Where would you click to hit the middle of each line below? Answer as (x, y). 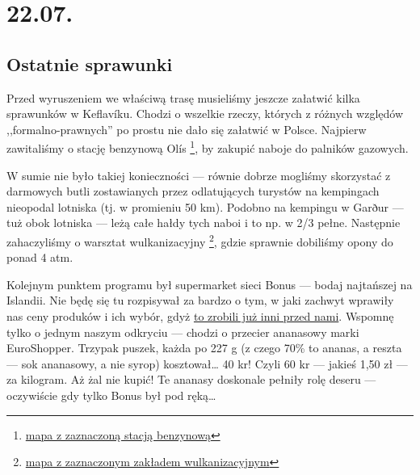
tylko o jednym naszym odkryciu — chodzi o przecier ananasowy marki (183, 332)
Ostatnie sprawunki (90, 63)
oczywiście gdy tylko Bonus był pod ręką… (111, 395)
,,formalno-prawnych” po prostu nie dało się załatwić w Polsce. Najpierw (187, 129)
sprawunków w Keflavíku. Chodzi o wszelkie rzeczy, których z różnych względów (205, 113)
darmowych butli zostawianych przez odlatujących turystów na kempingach (193, 191)
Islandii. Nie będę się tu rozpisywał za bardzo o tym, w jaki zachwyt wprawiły (200, 300)
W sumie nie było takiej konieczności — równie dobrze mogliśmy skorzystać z (199, 175)
